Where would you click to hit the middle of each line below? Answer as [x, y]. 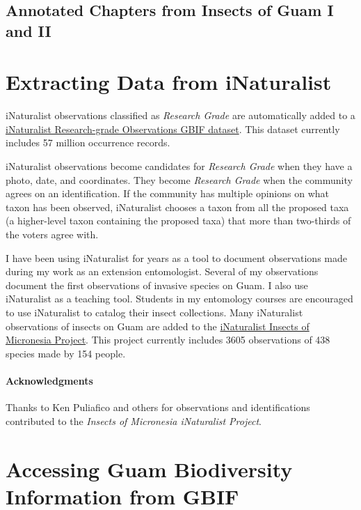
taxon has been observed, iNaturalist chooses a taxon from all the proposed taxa [177, 207]
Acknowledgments [49, 380]
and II [29, 30]
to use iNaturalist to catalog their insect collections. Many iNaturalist [154, 312]
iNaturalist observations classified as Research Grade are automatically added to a [180, 115]
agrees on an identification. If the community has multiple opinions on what [168, 193]
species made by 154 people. [66, 353]
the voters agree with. [52, 234]
